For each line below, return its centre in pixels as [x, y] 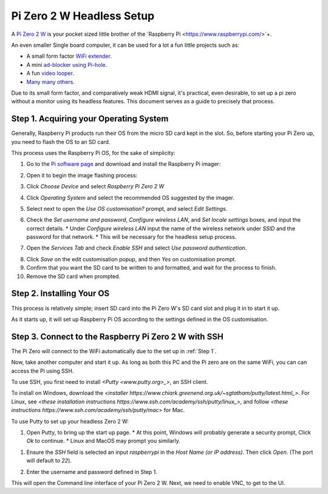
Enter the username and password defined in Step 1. [92, 472]
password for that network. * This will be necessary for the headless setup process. [132, 237]
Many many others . [51, 81]
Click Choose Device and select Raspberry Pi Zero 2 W [95, 187]
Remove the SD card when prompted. [73, 276]
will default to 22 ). [49, 461]
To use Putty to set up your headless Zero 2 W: [70, 421]
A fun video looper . [50, 74]
